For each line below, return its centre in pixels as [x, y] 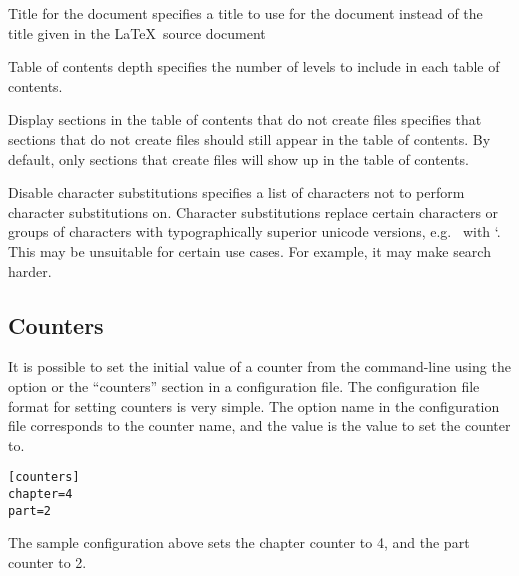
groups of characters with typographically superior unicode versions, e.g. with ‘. [254, 231]
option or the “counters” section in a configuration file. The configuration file [244, 385]
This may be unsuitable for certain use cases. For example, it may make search [249, 250]
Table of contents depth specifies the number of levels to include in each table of [254, 66]
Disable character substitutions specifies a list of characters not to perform [236, 192]
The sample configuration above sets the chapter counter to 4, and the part [239, 542]
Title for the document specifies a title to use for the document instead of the [245, 13]
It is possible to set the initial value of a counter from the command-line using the [259, 366]
